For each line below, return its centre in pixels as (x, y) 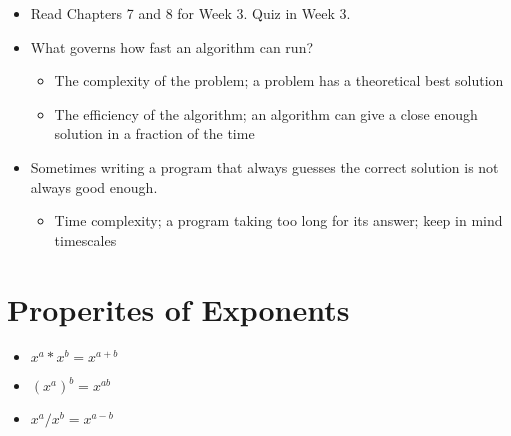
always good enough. (94, 186)
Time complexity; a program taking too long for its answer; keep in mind (278, 220)
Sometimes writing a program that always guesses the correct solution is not (264, 166)
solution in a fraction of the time (154, 133)
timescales (85, 239)
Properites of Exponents (178, 308)
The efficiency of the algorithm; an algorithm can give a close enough (266, 113)
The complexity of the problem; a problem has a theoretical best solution (279, 80)
